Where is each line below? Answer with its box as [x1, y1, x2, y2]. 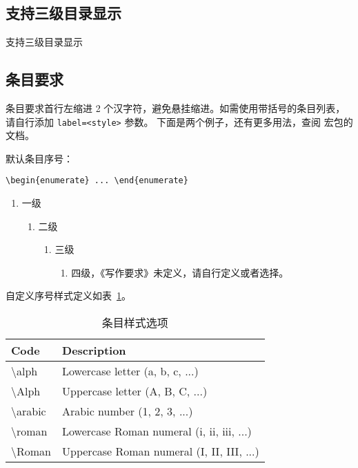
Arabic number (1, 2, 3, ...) [62, 403, 193, 420]
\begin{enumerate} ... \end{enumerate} [6, 176, 188, 186]
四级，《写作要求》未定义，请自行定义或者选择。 [71, 265, 289, 279]
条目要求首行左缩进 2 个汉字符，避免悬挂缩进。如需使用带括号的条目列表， [6, 101, 346, 115]
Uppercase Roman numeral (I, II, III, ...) [62, 443, 259, 460]
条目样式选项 [101, 315, 168, 331]
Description [62, 342, 126, 359]
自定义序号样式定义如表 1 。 [6, 288, 131, 303]
